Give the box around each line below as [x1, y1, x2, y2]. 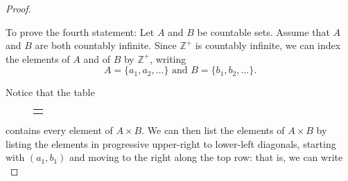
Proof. [6, 1, 31, 15]
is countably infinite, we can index [195, 38, 341, 53]
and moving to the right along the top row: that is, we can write [69, 150, 343, 164]
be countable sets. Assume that [197, 24, 330, 39]
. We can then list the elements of [141, 123, 285, 137]
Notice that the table [6, 85, 95, 99]
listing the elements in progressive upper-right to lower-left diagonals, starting [6, 136, 336, 151]
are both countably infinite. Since [35, 38, 177, 53]
